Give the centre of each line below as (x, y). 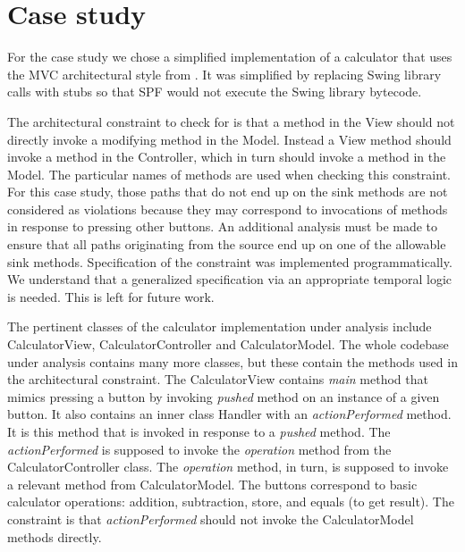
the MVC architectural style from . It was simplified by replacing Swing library (224, 74)
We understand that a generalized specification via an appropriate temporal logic (229, 279)
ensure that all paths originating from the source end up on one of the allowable (227, 244)
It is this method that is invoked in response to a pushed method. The (199, 431)
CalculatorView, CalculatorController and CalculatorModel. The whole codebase (228, 344)
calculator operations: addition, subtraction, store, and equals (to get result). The (231, 502)
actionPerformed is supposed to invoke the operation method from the (199, 449)
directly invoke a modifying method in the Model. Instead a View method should (229, 139)
